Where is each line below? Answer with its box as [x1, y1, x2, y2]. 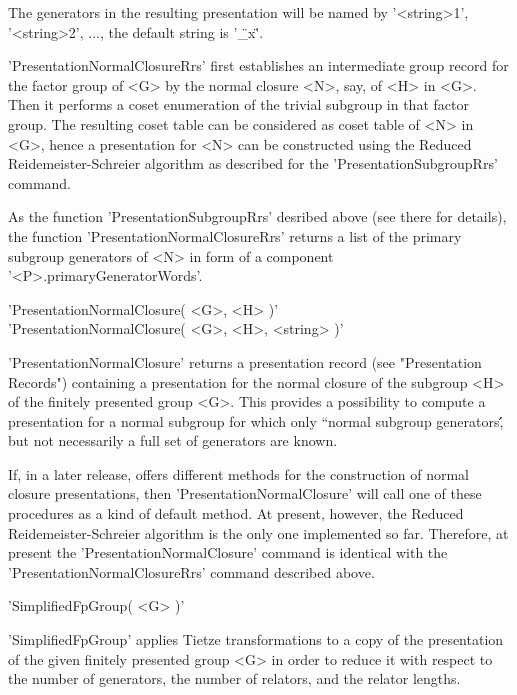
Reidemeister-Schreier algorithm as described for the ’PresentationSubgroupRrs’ [8, 153, 498, 174]
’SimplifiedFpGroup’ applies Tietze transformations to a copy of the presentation [8, 629, 504, 650]
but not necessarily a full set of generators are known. [8, 430, 338, 451]
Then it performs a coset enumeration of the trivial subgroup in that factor [8, 94, 469, 115]
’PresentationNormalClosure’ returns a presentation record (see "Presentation [8, 351, 482, 372]
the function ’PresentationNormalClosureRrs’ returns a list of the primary [8, 225, 462, 246]
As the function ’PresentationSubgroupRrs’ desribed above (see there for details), [8, 206, 507, 227]
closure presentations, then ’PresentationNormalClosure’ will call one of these [8, 483, 482, 504]
